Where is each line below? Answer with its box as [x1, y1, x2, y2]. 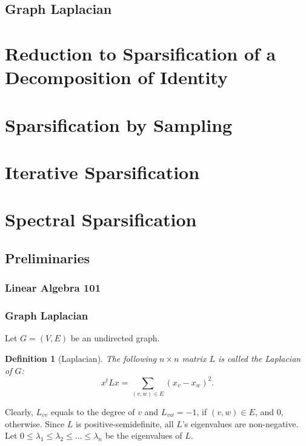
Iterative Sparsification [5, 159, 200, 184]
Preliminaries [5, 248, 90, 267]
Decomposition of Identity [5, 65, 228, 90]
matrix [182, 352, 207, 364]
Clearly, [5, 405, 33, 418]
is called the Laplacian [218, 352, 301, 364]
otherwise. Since [5, 417, 65, 430]
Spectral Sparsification [5, 207, 197, 232]
